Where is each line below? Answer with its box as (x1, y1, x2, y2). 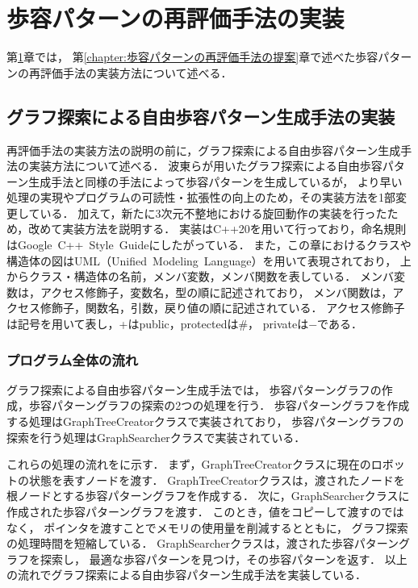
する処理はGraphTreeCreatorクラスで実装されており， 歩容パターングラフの (6, 413, 404, 430)
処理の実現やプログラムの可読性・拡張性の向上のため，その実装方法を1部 (6, 189, 395, 206)
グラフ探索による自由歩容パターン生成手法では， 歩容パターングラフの (6, 381, 382, 398)
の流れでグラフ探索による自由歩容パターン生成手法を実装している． (6, 566, 367, 583)
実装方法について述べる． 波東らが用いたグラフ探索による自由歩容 (28, 157, 382, 174)
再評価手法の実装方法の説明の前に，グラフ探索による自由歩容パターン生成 (6, 141, 401, 158)
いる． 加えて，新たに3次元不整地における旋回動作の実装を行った (40, 204, 387, 221)
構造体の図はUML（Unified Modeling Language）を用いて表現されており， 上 (6, 252, 412, 269)
